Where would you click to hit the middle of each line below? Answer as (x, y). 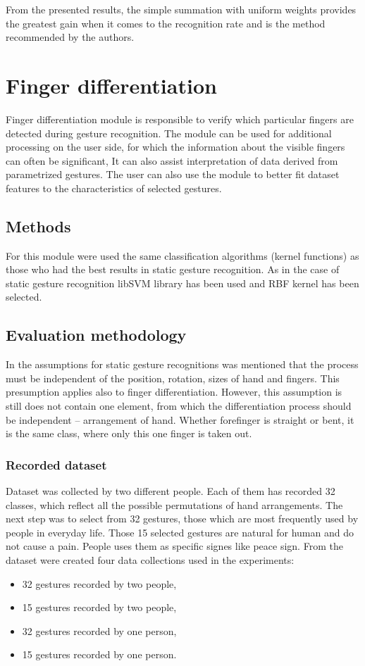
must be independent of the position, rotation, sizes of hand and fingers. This (173, 378)
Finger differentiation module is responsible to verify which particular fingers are (180, 119)
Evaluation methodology (96, 335)
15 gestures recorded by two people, (99, 607)
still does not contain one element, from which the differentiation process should (179, 406)
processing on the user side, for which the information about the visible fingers (175, 147)
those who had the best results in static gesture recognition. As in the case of (173, 269)
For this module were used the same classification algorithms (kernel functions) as (182, 255)
